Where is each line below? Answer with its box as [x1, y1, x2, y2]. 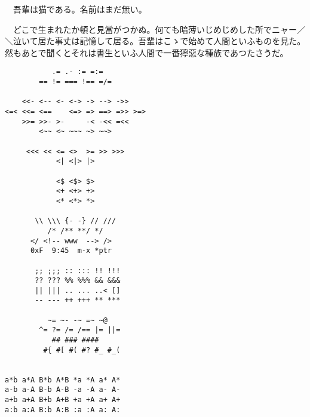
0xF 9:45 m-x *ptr [30, 246, 112, 255]
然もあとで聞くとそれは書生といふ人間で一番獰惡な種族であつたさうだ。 [5, 46, 288, 58]
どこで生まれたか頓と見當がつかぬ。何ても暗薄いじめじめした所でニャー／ [13, 23, 305, 35]
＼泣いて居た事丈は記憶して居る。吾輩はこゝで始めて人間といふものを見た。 [5, 35, 306, 47]
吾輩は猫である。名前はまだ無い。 [13, 3, 147, 15]
